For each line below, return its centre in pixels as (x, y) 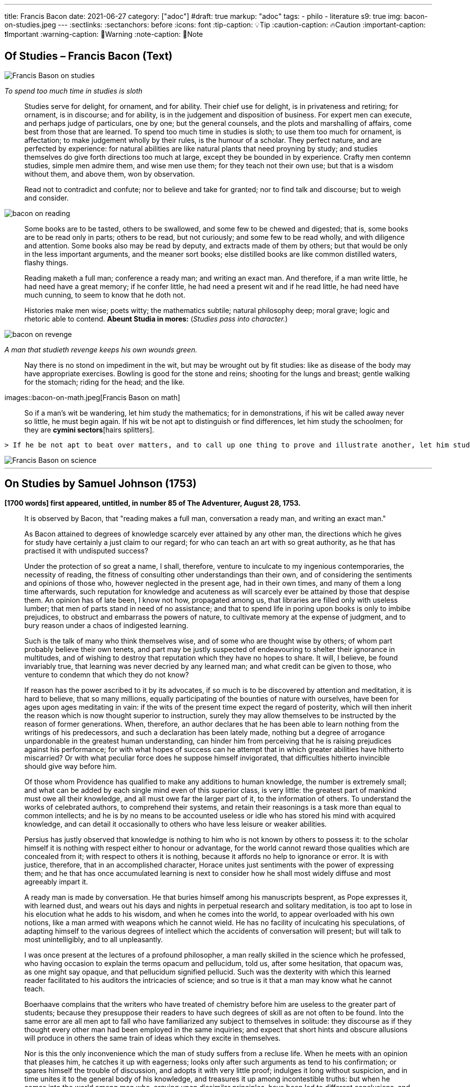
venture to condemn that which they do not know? (107, 674)
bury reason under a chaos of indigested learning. (106, 625)
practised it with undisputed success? (86, 550)
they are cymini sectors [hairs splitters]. (89, 430)
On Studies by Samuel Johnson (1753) (101, 484)
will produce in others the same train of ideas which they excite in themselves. (153, 1038)
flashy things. (47, 262)
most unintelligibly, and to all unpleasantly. (94, 939)
